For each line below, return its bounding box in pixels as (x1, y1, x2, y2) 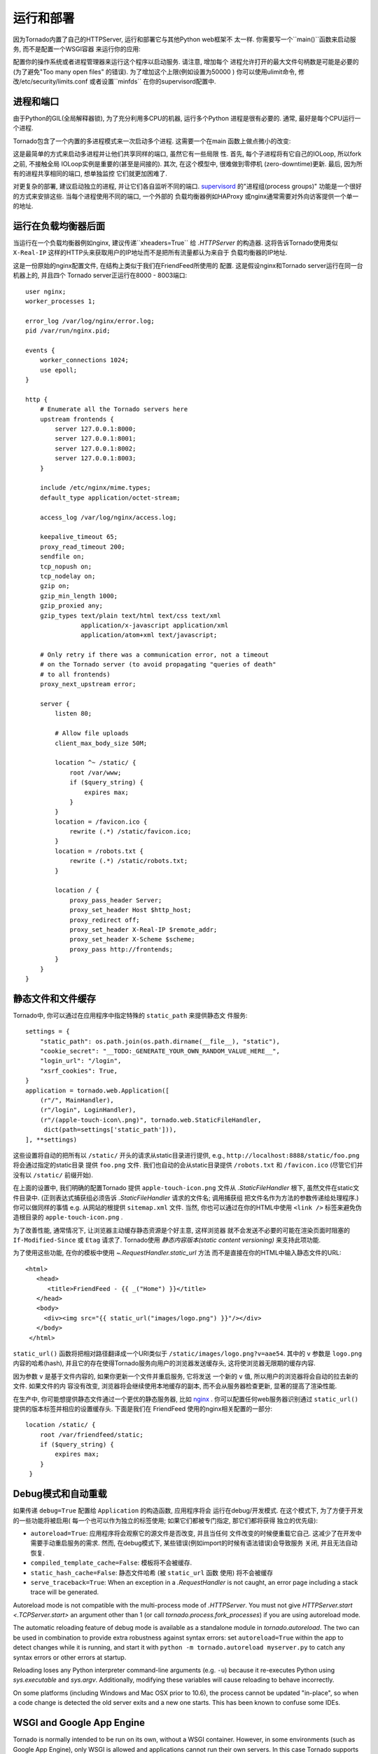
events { (25, 346, 55, 354)
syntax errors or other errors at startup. (13, 1653, 127, 1661)
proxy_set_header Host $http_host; (69, 906, 192, 914)
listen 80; (55, 709, 92, 718)
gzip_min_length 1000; (39, 591, 118, 600)
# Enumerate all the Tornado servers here (39, 406, 188, 413)
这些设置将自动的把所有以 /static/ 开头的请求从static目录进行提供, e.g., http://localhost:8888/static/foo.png (13, 1151, 360, 1159)
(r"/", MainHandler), (39, 1096, 115, 1104)
